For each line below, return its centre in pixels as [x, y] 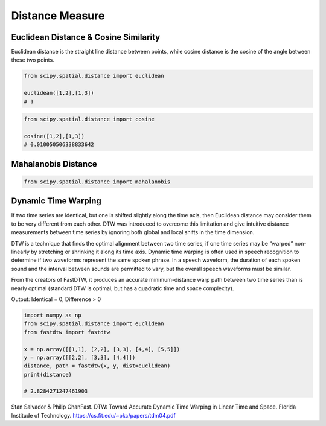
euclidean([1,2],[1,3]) [59, 93]
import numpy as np [53, 315]
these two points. [33, 60]
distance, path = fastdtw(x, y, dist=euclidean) [97, 366]
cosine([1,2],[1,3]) [54, 136]
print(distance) [48, 374]
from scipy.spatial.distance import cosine [89, 119]
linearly [21, 252]
